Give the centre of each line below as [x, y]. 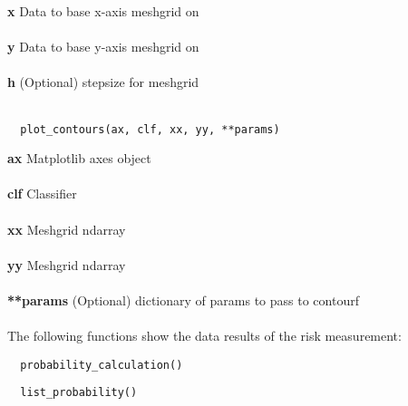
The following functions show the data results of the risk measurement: [204, 336]
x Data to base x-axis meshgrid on [103, 11]
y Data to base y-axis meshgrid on [103, 47]
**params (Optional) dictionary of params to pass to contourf [183, 300]
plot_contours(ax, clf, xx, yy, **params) [150, 129]
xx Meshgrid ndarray [67, 229]
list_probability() [79, 393]
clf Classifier [42, 193]
